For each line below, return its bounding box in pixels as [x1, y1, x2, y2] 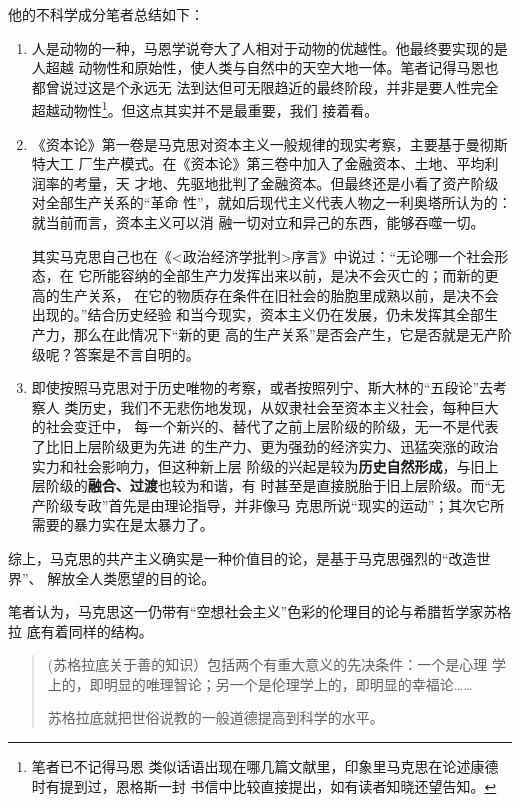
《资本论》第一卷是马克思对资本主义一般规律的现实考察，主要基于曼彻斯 [31, 133, 508, 154]
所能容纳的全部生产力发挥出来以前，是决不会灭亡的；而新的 [92, 265, 485, 286]
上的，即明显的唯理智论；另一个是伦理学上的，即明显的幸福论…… [47, 673, 473, 694]
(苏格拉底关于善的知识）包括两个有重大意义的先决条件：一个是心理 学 [47, 654, 506, 675]
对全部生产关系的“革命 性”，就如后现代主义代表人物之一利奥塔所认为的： [31, 192, 512, 213]
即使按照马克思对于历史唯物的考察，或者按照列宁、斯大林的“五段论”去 [31, 377, 494, 398]
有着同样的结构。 [40, 620, 153, 641]
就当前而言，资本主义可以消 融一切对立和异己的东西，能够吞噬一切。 [31, 212, 485, 232]
